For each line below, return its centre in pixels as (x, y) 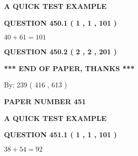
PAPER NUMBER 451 (45, 101)
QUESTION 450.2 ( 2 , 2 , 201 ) (61, 52)
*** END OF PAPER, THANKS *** (69, 68)
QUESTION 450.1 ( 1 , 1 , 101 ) (61, 22)
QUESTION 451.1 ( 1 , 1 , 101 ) (61, 135)
